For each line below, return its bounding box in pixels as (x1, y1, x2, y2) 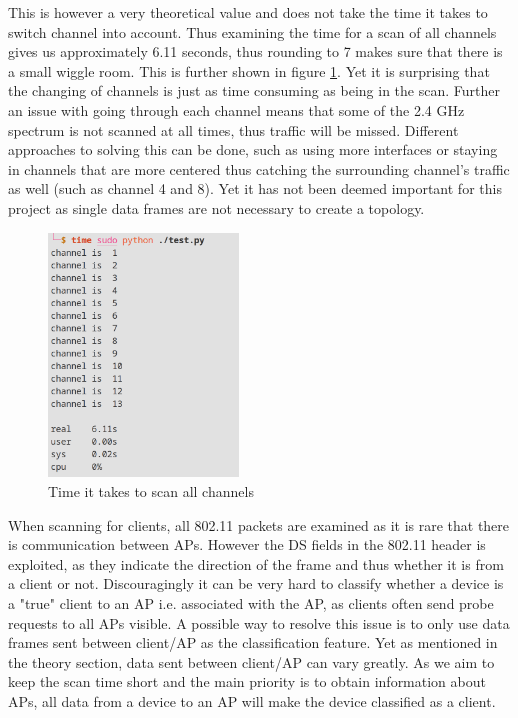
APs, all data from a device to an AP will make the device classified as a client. (8, 691, 496, 712)
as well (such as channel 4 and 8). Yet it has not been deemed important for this (8, 178, 502, 199)
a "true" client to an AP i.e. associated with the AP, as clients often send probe (8, 593, 494, 614)
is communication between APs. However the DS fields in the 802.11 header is (8, 534, 486, 555)
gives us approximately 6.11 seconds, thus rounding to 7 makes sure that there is (8, 41, 503, 62)
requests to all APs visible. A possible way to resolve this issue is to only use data (8, 612, 510, 633)
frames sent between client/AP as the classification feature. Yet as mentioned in (8, 632, 498, 653)
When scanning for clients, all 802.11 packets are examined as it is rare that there (8, 514, 510, 535)
